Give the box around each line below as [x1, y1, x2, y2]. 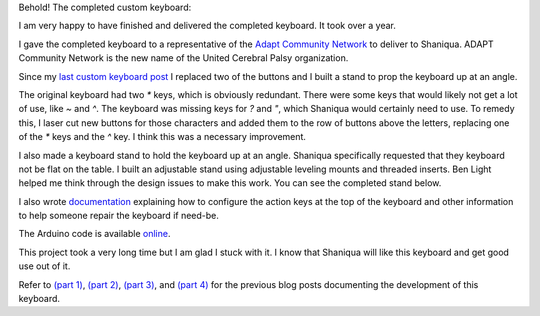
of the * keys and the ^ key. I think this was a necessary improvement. [18, 131, 307, 143]
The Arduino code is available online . [18, 228, 171, 240]
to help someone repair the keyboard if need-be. [18, 210, 220, 222]
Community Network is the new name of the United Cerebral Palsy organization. [18, 52, 349, 64]
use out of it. [18, 260, 71, 272]
